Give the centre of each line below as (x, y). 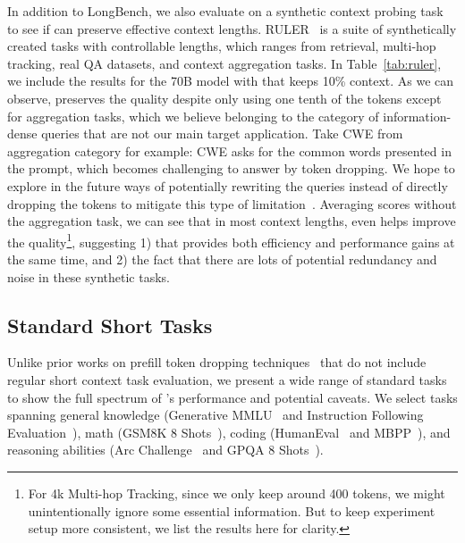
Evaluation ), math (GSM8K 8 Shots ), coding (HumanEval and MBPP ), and (229, 432)
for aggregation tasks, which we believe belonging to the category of (193, 116)
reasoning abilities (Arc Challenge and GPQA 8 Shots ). (165, 450)
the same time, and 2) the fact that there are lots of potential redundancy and (222, 259)
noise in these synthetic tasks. (89, 276)
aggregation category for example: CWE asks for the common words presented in (229, 150)
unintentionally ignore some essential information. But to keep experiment (232, 510)
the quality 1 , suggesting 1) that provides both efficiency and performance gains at (231, 240)
